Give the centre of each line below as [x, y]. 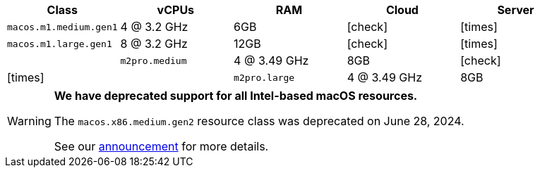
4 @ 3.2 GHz [154, 27]
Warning [29, 121]
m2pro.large [264, 77]
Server [516, 10]
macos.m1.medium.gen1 [62, 27]
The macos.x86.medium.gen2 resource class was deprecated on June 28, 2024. [259, 121]
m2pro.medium [154, 60]
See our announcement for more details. [161, 146]
